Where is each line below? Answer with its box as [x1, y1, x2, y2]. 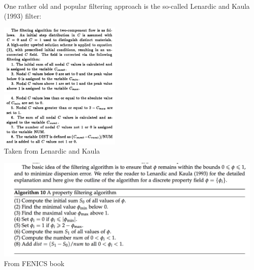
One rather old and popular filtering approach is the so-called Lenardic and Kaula [4, 1, 250, 11]
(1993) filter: [4, 10, 42, 21]
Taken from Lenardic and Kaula [4, 146, 100, 156]
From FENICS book [4, 258, 64, 268]
